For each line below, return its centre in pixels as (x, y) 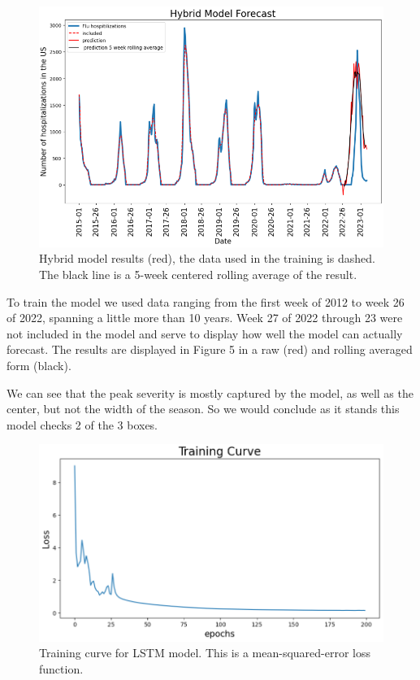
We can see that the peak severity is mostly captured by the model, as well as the (210, 392)
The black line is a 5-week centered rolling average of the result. (198, 275)
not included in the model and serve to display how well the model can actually (205, 333)
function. (61, 669)
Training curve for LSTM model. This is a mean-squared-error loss (205, 653)
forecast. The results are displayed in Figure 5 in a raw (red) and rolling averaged (210, 349)
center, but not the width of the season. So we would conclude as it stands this (203, 409)
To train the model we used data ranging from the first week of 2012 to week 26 (206, 301)
